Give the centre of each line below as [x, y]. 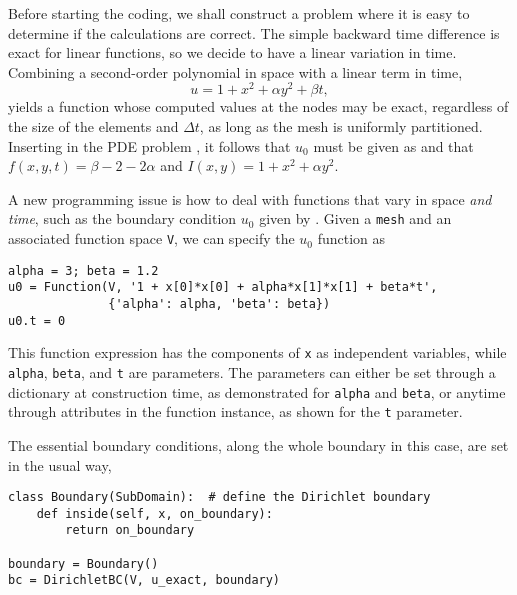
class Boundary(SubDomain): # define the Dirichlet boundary [219, 497]
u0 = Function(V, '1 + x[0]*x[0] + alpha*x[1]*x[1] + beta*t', [223, 287]
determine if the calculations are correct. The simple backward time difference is [254, 32]
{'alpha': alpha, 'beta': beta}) [219, 304]
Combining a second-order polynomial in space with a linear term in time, [235, 71]
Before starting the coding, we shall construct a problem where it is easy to [239, 13]
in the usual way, [60, 464]
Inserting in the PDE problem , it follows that [149, 145]
